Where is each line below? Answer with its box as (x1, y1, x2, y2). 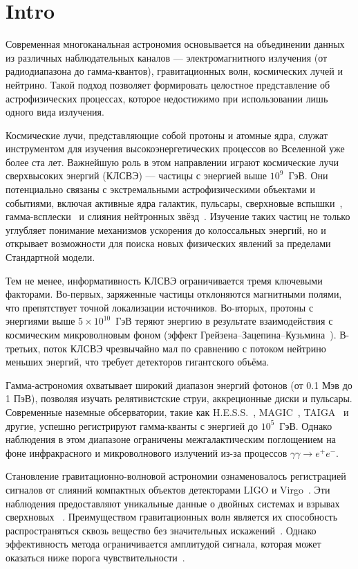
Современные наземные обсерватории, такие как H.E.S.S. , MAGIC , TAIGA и (6, 404, 349, 419)
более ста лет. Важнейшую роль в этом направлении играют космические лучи (6, 154, 339, 169)
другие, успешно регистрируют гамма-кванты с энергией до (6, 418, 258, 433)
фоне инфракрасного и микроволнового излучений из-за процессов (6, 445, 288, 460)
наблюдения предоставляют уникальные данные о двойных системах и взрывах (6, 496, 340, 510)
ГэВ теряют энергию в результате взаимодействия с (115, 314, 333, 328)
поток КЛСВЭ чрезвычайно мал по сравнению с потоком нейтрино (44, 341, 326, 355)
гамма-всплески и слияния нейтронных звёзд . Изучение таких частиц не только (6, 209, 350, 224)
